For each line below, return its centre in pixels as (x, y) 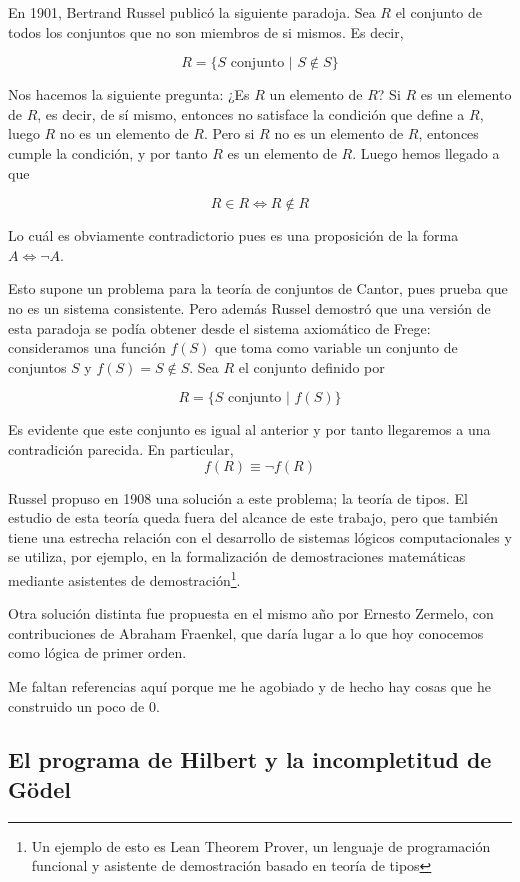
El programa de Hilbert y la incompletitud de (250, 759)
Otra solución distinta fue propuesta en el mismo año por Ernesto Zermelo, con (251, 613)
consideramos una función (87, 347)
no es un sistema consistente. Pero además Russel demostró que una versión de (249, 307)
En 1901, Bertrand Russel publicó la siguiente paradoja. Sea (192, 12)
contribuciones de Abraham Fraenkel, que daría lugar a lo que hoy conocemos (246, 632)
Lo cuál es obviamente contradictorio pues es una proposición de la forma (233, 235)
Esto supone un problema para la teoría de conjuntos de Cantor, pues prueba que (258, 288)
